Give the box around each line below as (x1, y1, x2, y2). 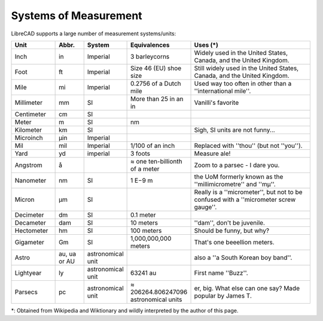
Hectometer (14, 226, 48, 235)
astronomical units (130, 295, 182, 304)
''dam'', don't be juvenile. (194, 219, 266, 227)
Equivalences (130, 41, 170, 49)
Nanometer (14, 176, 47, 184)
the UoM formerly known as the (194, 172, 284, 181)
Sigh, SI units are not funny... (194, 126, 275, 134)
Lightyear (14, 268, 42, 277)
